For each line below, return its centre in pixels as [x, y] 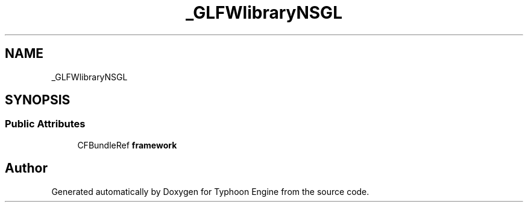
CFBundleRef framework [127, 145]
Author [26, 168]
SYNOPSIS [38, 100]
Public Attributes [45, 124]
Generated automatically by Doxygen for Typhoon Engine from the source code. [210, 191]
